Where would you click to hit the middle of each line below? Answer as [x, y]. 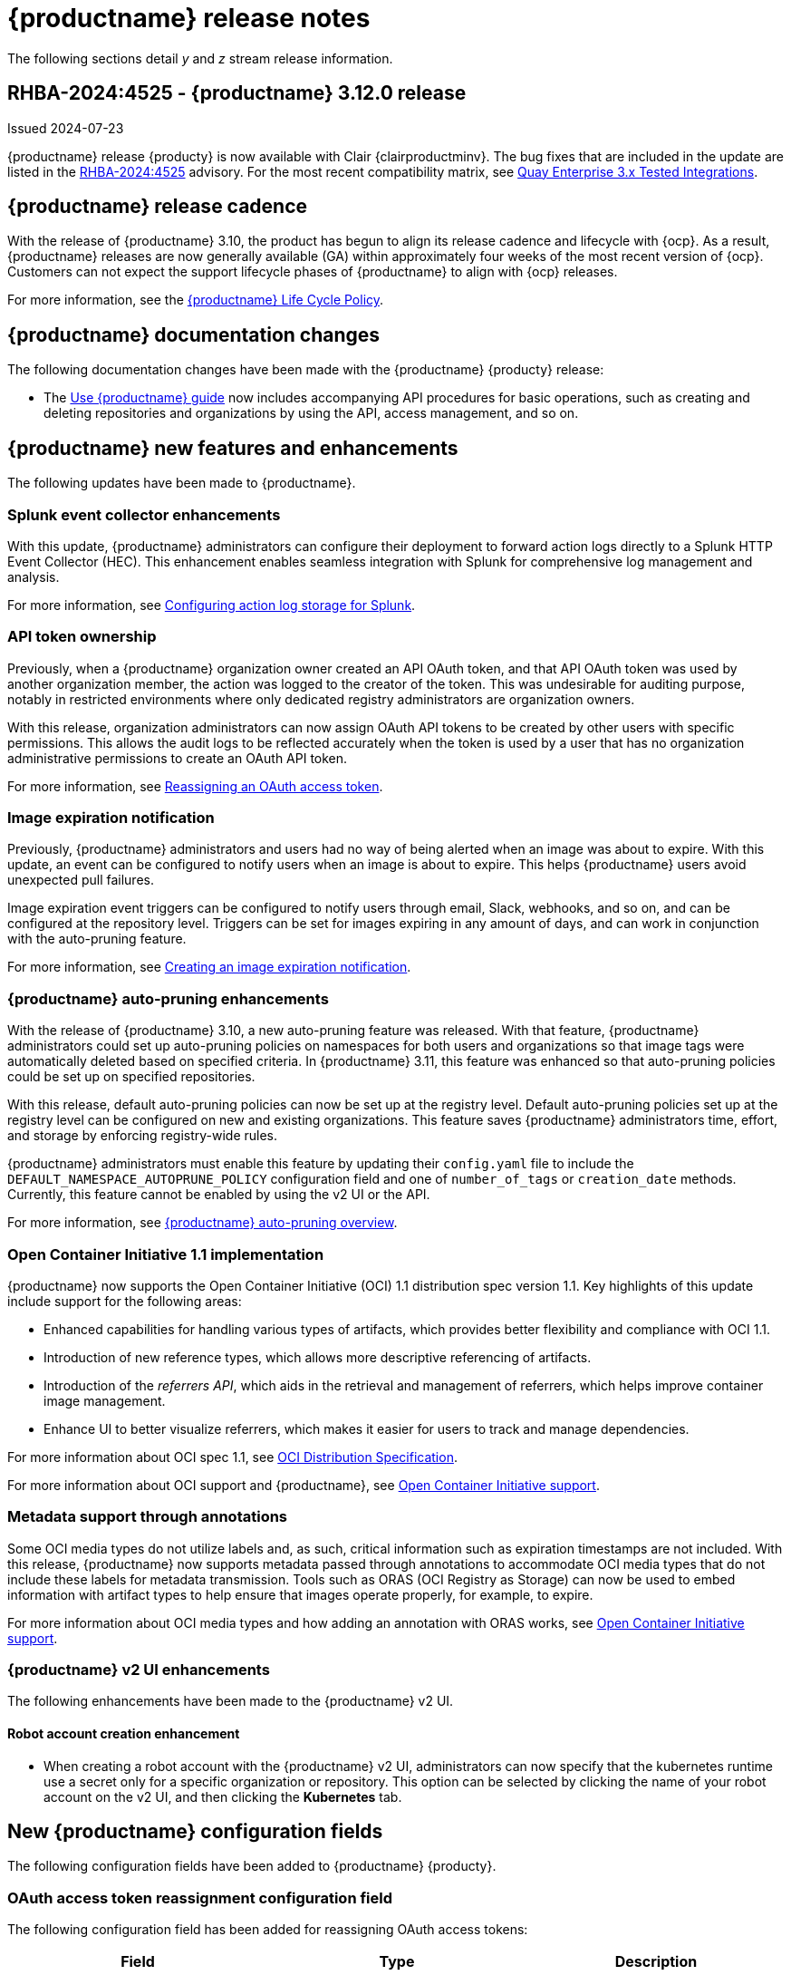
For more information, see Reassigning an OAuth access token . [195, 786]
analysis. [34, 576]
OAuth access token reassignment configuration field [200, 1898]
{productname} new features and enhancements [233, 448]
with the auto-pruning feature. [97, 939]
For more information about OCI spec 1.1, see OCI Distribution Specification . [232, 1457]
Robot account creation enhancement [124, 1733]
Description [656, 1962]
